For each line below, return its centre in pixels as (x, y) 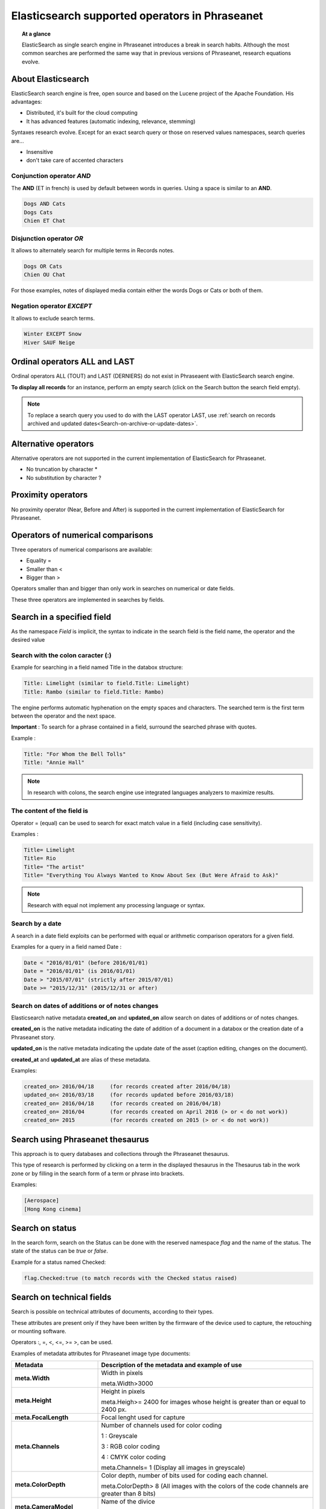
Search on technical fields (61, 1297)
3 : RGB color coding (130, 1447)
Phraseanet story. (33, 1037)
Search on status (44, 1228)
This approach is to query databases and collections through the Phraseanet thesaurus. (120, 1153)
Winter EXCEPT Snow (53, 334)
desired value (28, 640)
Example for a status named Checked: (59, 1262)
